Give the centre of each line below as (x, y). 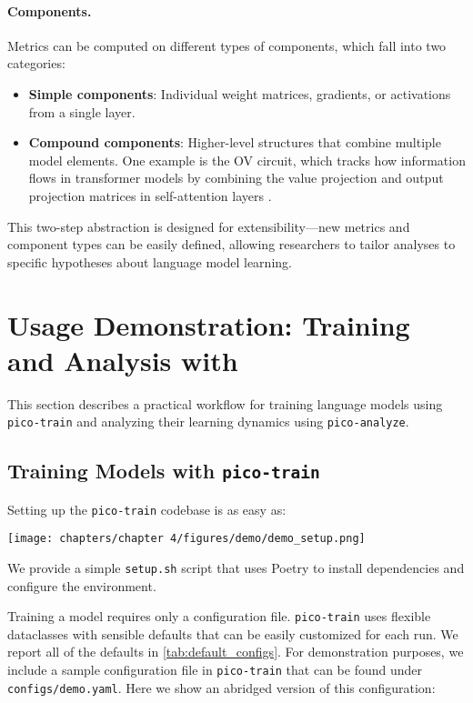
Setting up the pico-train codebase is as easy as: (147, 509)
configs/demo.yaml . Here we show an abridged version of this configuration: (221, 687)
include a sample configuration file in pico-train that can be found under (215, 670)
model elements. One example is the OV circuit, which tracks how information (247, 160)
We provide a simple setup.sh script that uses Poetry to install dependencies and (236, 567)
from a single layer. (82, 111)
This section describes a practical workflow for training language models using (225, 403)
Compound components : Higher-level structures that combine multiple (235, 142)
